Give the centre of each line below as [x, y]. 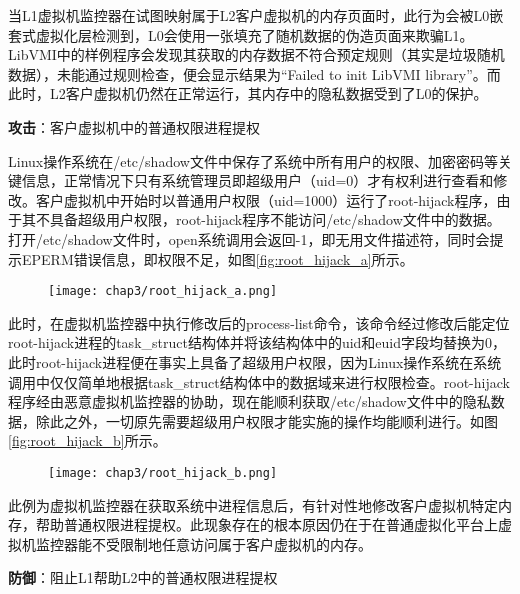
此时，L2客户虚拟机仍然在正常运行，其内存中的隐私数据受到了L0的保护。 [248, 93]
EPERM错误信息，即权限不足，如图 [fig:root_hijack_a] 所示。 [217, 258]
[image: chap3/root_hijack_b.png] [163, 472]
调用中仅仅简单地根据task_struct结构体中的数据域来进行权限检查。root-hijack [259, 381]
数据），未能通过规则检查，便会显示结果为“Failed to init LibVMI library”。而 [254, 73]
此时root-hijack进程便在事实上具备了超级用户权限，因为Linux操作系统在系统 [255, 361]
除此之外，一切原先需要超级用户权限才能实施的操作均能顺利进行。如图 [266, 420]
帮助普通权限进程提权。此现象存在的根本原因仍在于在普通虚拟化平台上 [266, 524]
